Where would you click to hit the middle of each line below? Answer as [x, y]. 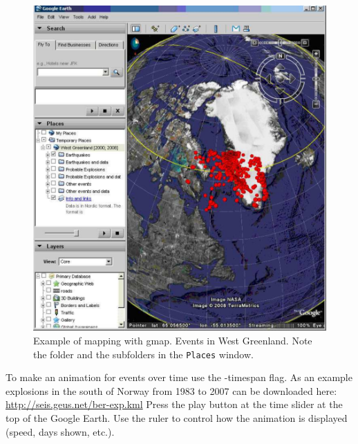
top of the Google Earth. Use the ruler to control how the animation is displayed [177, 418]
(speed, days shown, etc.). [60, 431]
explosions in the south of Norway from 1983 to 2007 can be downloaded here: [171, 390]
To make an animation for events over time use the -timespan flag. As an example [179, 377]
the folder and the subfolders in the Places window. [143, 354]
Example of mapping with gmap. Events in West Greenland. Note [173, 340]
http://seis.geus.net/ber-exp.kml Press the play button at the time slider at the [174, 404]
